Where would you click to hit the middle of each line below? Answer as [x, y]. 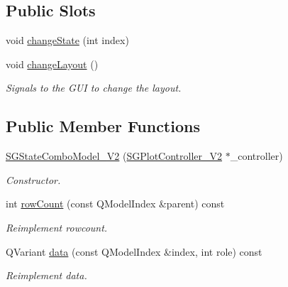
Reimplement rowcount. [57, 227]
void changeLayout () [52, 64]
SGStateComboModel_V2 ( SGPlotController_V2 [114, 156]
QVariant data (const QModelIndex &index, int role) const [134, 251]
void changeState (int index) [67, 40]
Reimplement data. [46, 275]
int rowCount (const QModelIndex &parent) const [115, 204]
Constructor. [33, 179]
